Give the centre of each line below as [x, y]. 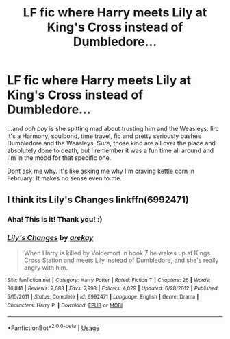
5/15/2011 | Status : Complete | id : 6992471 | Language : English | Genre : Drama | [103, 296]
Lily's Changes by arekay [50, 238]
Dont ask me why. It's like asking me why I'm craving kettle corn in [101, 171]
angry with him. [46, 267]
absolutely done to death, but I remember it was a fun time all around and [111, 150]
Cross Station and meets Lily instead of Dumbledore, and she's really [121, 260]
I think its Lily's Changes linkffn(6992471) [98, 200]
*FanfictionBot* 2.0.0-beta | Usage [53, 327]
